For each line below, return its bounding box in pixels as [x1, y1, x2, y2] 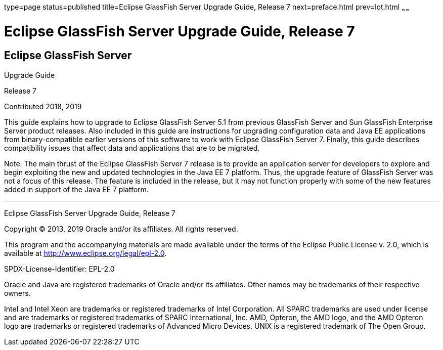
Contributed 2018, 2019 [4, 102, 82, 111]
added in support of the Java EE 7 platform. [4, 185, 149, 194]
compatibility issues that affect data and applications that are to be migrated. [4, 143, 260, 152]
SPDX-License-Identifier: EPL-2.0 [4, 264, 115, 273]
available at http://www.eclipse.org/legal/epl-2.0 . [4, 248, 167, 257]
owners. [4, 288, 31, 297]
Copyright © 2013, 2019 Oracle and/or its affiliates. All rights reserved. [4, 224, 238, 233]
